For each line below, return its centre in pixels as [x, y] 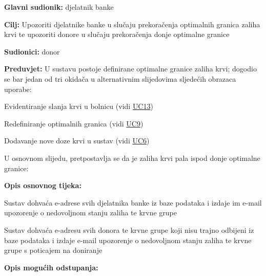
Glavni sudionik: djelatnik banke [59, 7]
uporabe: [18, 89]
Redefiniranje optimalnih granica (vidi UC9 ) [74, 123]
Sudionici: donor [32, 51]
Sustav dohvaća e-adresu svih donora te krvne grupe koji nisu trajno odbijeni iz [129, 229]
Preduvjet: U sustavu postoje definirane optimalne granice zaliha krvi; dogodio [130, 69]
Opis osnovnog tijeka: [43, 185]
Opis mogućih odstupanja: [51, 267]
